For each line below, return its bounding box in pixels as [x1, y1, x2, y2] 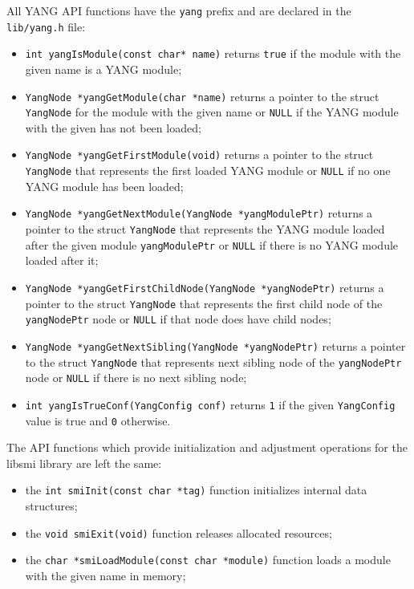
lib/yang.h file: [6, 18, 86, 35]
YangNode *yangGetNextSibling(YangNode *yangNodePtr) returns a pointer [25, 337, 406, 354]
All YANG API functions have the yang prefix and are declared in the [6, 2, 351, 18]
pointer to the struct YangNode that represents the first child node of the [25, 294, 383, 311]
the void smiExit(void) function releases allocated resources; [25, 524, 332, 541]
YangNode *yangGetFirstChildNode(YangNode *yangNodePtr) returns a [25, 278, 384, 295]
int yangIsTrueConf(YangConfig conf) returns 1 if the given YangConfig [25, 396, 396, 412]
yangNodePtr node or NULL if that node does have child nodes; [25, 311, 331, 327]
